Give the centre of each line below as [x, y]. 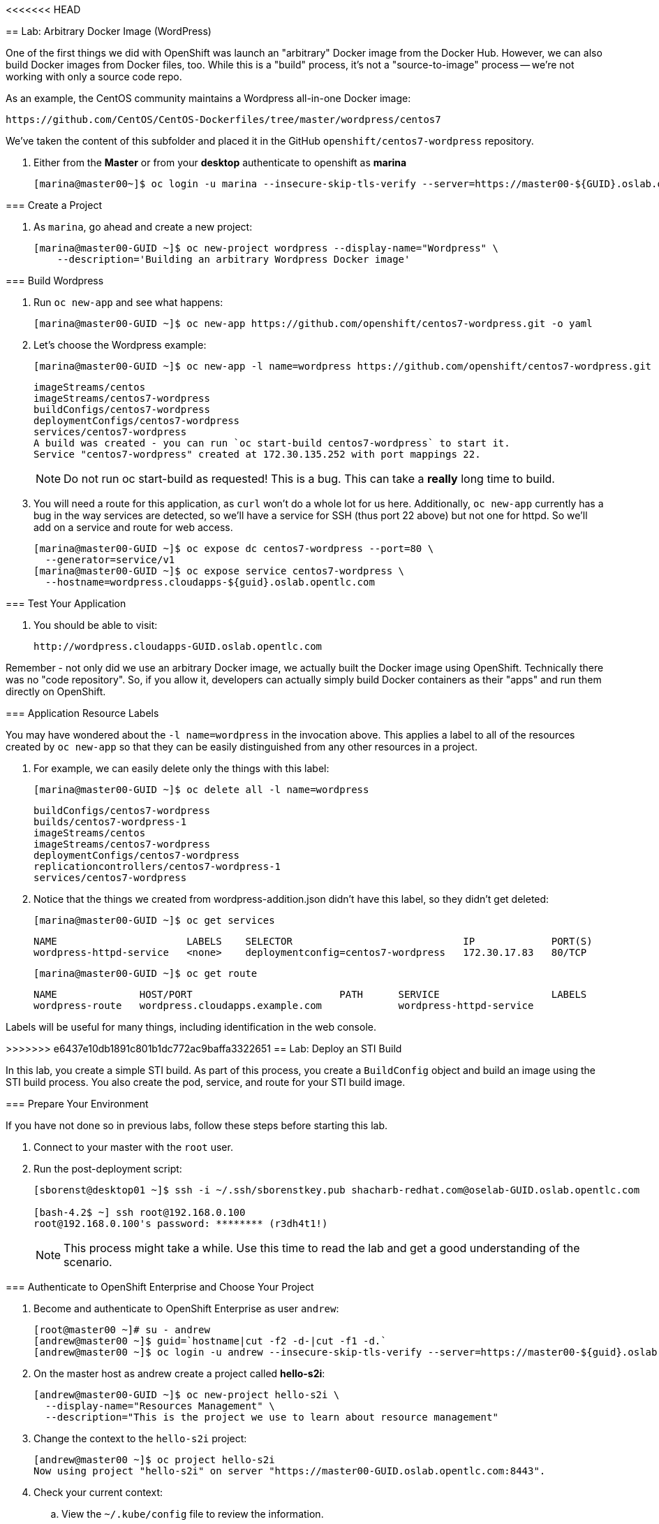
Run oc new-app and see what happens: [128, 302]
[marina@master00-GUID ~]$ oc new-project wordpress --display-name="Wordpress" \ [266, 248]
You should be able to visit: [96, 625]
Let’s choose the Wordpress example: [120, 345]
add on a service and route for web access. [133, 527]
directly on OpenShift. [56, 691]
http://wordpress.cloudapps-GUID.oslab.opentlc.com [178, 646]
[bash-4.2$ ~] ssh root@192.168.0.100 [140, 1212]
